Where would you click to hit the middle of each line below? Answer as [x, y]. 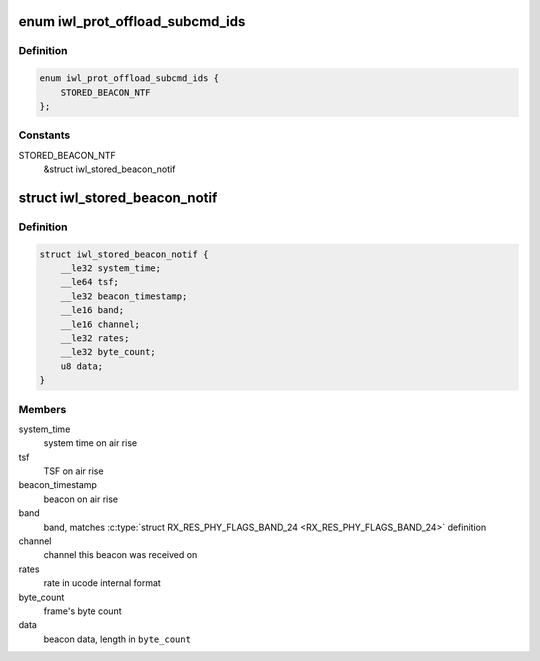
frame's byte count [82, 611]
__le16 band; [92, 310]
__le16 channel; [100, 324]
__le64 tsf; [90, 282]
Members [42, 409]
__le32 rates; [95, 338]
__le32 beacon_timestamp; [124, 296]
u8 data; [82, 366]
